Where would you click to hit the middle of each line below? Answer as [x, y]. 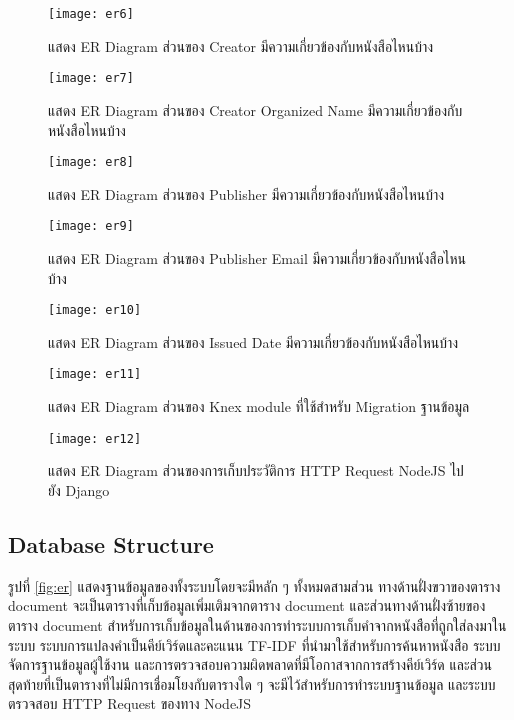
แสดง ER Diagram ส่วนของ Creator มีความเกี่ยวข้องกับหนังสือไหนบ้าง [241, 45]
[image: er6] [91, 14]
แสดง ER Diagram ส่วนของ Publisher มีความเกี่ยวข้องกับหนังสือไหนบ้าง [246, 193]
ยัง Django [79, 489]
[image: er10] [95, 310]
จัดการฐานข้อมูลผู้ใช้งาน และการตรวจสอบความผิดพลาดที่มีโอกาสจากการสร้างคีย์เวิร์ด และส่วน [250, 664]
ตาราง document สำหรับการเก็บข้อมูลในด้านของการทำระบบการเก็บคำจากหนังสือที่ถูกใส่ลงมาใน [257, 624]
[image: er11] [95, 374]
